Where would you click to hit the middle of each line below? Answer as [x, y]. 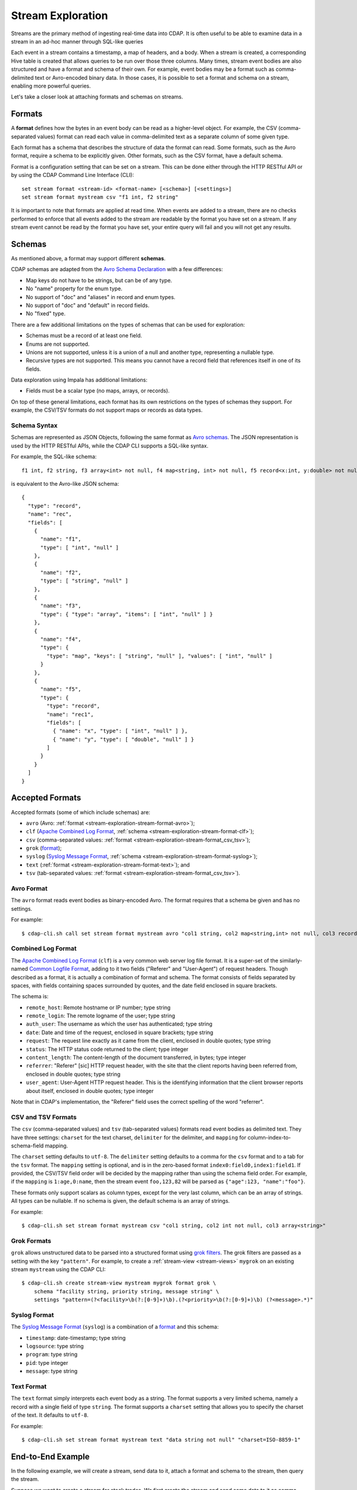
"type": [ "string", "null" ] [84, 581]
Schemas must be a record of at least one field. [84, 336]
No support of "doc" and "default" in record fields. [88, 305]
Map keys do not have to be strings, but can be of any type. [99, 280]
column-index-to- [269, 1137]
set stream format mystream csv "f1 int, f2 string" [100, 197]
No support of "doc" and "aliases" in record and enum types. [101, 297]
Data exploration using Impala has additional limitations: [79, 380]
